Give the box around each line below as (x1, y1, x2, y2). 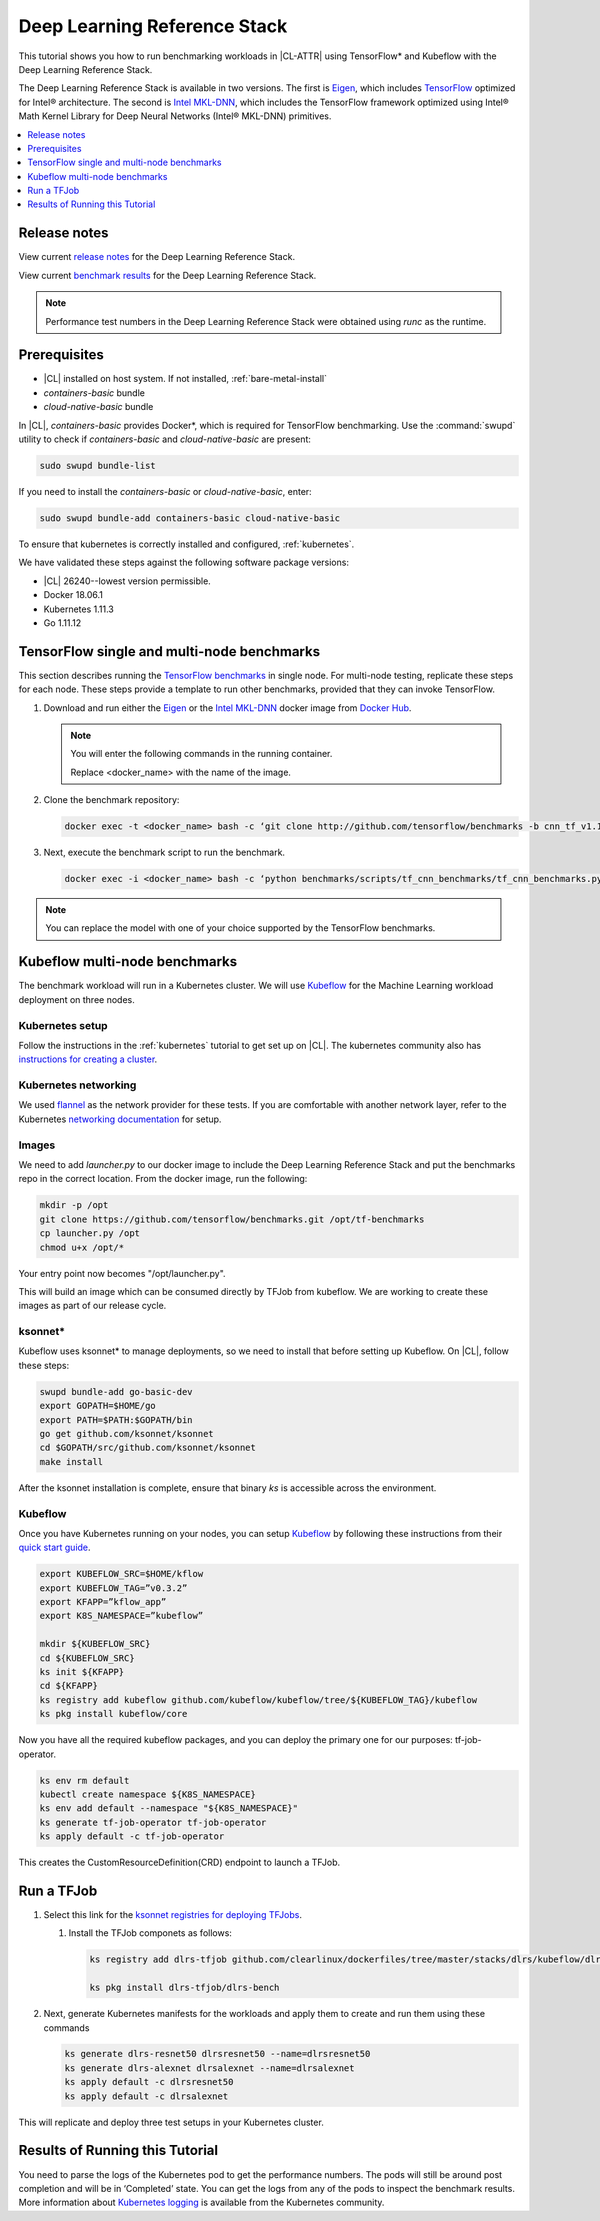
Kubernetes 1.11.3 (43, 603, 115, 615)
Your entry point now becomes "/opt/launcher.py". (18, 1267, 226, 1279)
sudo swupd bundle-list (39, 460, 157, 471)
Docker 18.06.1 (43, 589, 104, 601)
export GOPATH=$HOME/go (39, 1400, 157, 1412)
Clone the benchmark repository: (43, 794, 180, 806)
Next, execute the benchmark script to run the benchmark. (43, 846, 285, 859)
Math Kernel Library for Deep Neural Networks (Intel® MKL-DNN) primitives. (18, 110, 332, 122)
